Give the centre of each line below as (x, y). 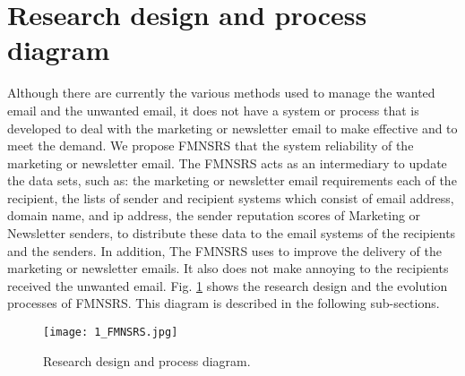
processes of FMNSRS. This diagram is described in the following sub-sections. (224, 303)
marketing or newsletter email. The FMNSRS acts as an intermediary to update (227, 162)
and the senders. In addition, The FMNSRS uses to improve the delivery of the (224, 250)
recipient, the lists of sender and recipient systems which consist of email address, (231, 197)
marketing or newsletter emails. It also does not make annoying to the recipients (228, 268)
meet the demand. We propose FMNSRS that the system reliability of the (211, 145)
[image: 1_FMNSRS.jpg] (111, 333)
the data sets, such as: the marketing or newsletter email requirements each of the (232, 180)
